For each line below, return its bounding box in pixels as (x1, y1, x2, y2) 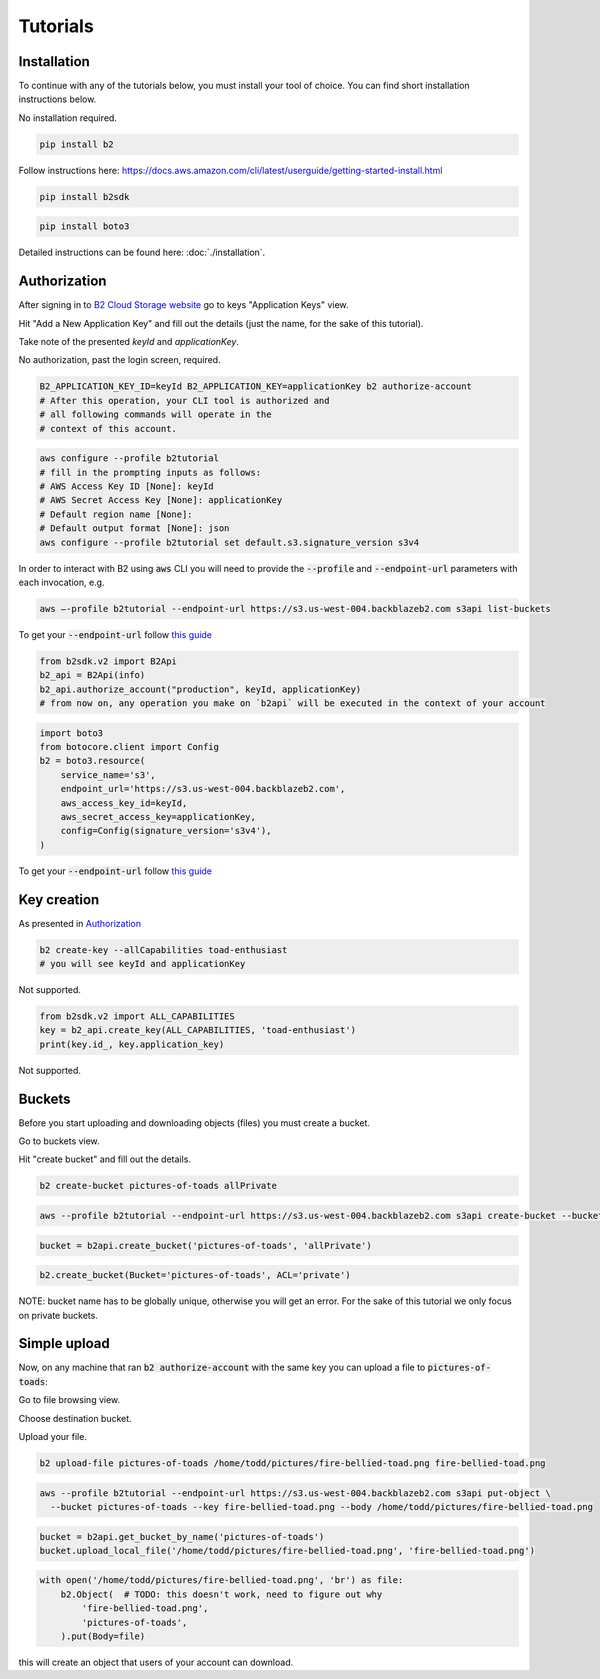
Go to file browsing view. (18, 1394, 121, 1406)
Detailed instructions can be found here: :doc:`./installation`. (18, 246, 266, 259)
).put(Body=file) (60, 1631, 146, 1642)
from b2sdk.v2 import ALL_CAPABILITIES (39, 1010, 235, 1022)
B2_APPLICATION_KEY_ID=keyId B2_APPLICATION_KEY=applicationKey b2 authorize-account (39, 381, 472, 392)
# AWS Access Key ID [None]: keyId (39, 480, 214, 492)
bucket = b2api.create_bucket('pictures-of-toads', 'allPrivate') (39, 1240, 372, 1251)
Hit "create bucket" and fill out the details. (18, 1153, 192, 1165)
